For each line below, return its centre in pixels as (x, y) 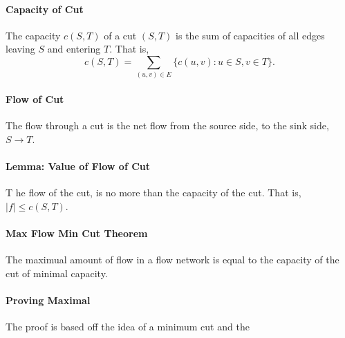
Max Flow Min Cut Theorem (77, 233)
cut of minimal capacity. (57, 273)
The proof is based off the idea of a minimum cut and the (128, 327)
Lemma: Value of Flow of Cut (78, 166)
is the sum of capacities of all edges (250, 35)
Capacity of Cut (45, 9)
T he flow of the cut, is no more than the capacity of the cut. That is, (153, 193)
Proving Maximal (48, 300)
